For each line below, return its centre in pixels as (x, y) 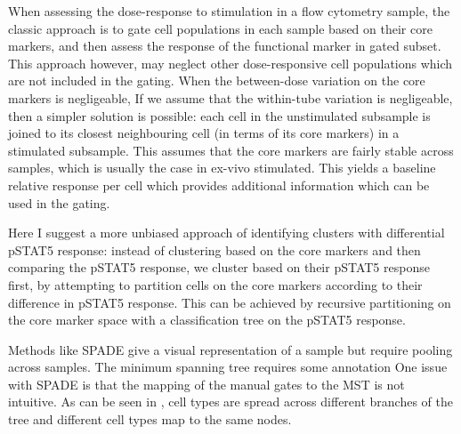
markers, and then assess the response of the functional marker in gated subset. (225, 46)
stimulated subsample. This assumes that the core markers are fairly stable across (231, 150)
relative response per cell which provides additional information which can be (219, 185)
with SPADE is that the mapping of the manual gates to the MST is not (206, 384)
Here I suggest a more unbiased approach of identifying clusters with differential (226, 233)
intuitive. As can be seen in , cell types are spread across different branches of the (231, 402)
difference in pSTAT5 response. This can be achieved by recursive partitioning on (230, 302)
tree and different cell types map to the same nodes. (150, 419)
